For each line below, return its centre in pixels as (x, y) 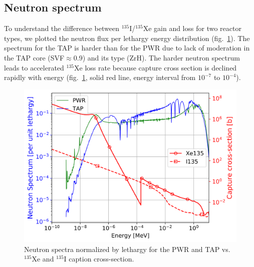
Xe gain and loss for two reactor (192, 28)
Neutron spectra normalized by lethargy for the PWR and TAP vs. (127, 249)
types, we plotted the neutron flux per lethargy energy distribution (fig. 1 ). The (127, 38)
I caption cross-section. (99, 259)
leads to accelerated (34, 67)
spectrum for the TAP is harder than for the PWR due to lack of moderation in (127, 48)
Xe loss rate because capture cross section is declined (156, 67)
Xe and (43, 259)
